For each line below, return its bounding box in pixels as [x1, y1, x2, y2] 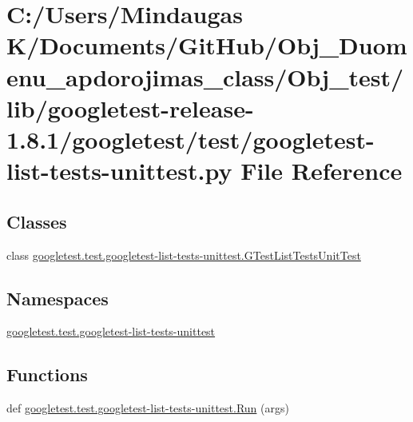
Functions [6, 362, 88, 387]
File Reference [240, 154, 403, 187]
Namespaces [6, 285, 109, 310]
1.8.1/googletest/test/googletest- [6, 122, 375, 155]
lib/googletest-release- [6, 91, 254, 124]
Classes [6, 209, 67, 233]
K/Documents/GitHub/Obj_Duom [6, 29, 407, 62]
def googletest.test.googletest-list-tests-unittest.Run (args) [6, 400, 289, 416]
